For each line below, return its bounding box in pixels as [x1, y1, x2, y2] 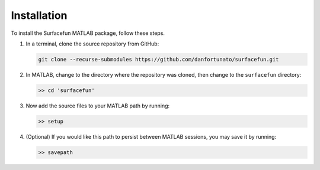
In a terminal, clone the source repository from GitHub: [25, 40, 159, 47]
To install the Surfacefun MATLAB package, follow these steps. [11, 30, 165, 37]
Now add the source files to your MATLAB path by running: [25, 102, 170, 109]
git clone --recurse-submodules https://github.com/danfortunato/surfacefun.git [38, 56, 279, 63]
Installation [11, 9, 68, 22]
